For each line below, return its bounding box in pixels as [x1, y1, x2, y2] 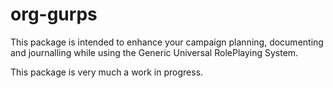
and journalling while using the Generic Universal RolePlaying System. [10, 46, 299, 58]
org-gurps [10, 3, 98, 26]
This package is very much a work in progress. [10, 66, 204, 78]
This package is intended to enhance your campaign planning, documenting [10, 36, 324, 48]
